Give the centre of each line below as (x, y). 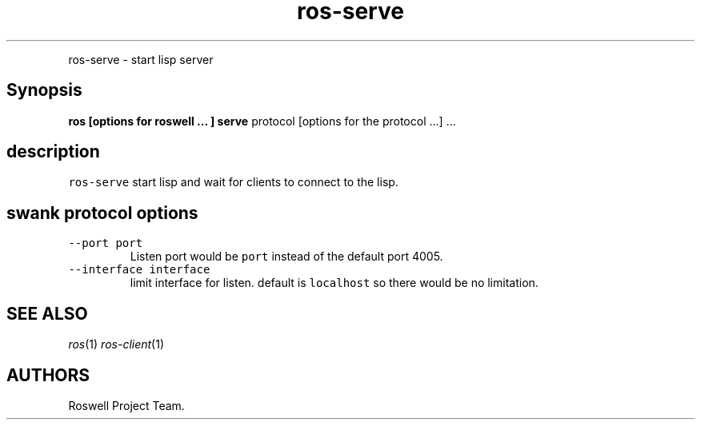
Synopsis (44, 90)
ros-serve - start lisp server (141, 59)
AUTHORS (48, 375)
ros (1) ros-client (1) (116, 344)
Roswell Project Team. (126, 405)
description (53, 152)
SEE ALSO (47, 313)
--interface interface (139, 270)
